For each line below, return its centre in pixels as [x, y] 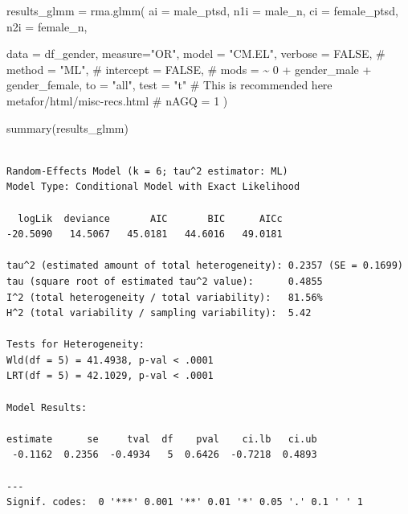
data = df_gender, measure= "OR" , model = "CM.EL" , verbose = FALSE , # [196, 53]
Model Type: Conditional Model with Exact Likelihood [153, 187]
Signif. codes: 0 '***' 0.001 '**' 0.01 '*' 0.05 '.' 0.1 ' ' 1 [185, 502]
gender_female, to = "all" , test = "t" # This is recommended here [169, 85]
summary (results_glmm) [67, 127]
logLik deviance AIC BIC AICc [150, 218]
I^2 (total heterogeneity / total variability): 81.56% [165, 297]
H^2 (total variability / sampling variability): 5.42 [159, 313]
